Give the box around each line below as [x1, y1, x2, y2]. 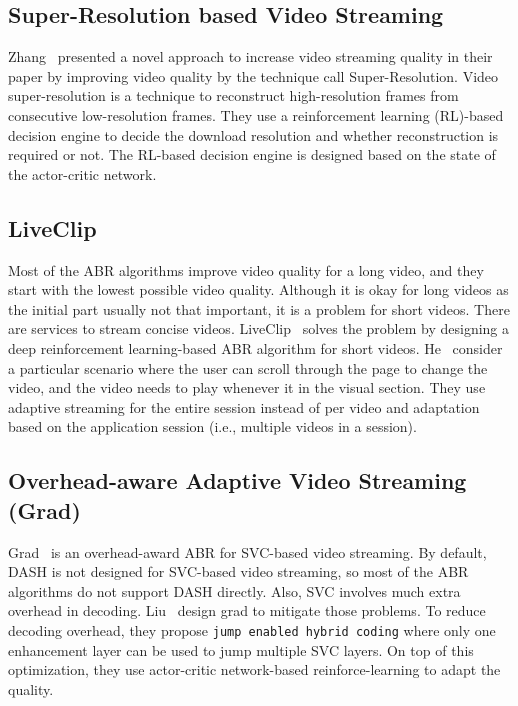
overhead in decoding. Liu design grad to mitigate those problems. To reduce [8, 600, 486, 621]
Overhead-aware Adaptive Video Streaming [8, 465, 467, 496]
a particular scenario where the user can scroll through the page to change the [8, 357, 488, 378]
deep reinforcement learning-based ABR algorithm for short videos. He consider [8, 337, 503, 358]
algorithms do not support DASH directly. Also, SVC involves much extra [8, 580, 461, 601]
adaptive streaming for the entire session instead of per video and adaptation [8, 396, 480, 417]
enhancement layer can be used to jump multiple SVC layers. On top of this [8, 639, 474, 660]
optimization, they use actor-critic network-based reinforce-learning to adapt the [8, 659, 501, 680]
